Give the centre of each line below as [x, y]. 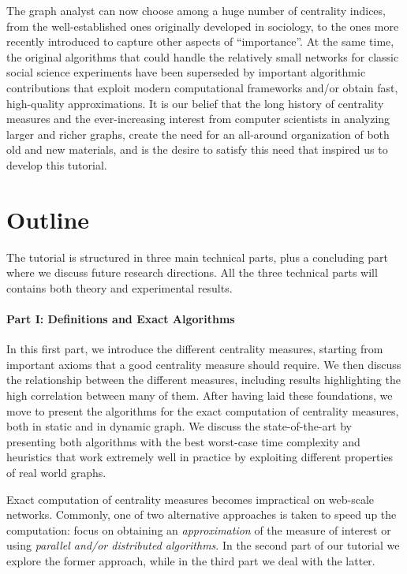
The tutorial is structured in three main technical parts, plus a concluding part [197, 257]
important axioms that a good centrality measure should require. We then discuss [204, 364]
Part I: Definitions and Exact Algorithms [121, 319]
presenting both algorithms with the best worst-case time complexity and [183, 441]
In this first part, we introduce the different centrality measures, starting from [195, 349]
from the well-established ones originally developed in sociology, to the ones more [203, 26]
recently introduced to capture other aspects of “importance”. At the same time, [200, 41]
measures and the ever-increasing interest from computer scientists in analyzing [198, 119]
